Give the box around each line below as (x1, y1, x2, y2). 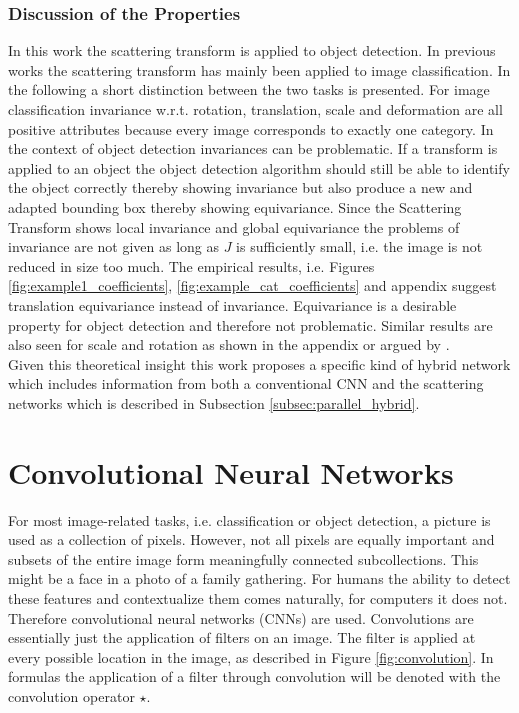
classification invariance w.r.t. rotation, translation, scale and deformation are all (8, 99, 503, 119)
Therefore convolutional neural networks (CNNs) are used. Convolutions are (8, 607, 474, 628)
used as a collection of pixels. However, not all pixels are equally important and (8, 529, 495, 550)
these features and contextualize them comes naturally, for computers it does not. (8, 588, 508, 608)
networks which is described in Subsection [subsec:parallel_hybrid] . (8, 392, 420, 413)
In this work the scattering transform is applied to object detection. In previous (8, 40, 496, 61)
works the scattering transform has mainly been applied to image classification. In (8, 59, 511, 80)
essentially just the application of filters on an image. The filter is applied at (8, 627, 476, 648)
